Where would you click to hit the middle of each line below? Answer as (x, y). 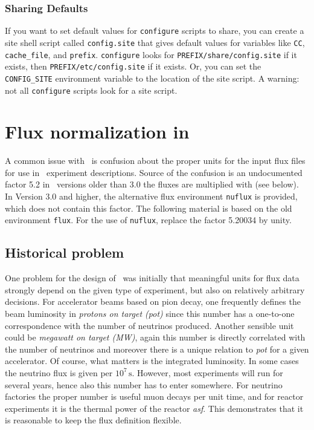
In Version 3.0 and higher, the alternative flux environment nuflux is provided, (151, 196)
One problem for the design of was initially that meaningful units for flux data (152, 278)
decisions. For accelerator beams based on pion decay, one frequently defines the (153, 301)
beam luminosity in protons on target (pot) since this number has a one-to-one (150, 313)
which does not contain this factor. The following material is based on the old (149, 208)
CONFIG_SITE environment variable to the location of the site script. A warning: (152, 78)
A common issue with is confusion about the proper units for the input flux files (155, 161)
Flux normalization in (97, 132)
